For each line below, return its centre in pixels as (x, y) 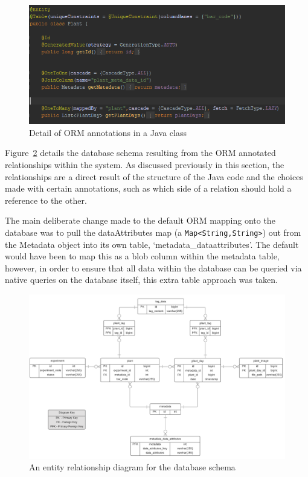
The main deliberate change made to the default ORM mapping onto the (140, 220)
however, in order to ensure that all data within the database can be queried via (153, 268)
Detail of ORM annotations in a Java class (108, 132)
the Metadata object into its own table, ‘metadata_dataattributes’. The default (152, 244)
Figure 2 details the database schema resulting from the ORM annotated (140, 153)
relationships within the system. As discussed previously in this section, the (145, 164)
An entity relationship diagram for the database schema (132, 467)
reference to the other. (46, 200)
